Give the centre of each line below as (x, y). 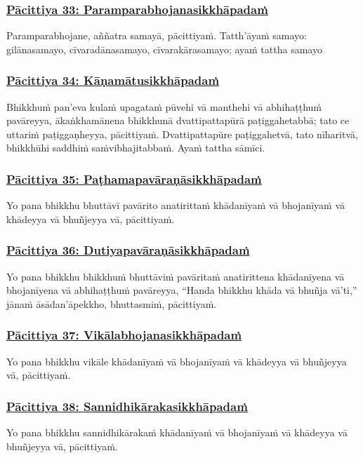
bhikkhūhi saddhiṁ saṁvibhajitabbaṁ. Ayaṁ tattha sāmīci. (136, 148)
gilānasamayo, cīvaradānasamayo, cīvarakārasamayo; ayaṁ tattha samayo (164, 49)
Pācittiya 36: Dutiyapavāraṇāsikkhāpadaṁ (128, 250)
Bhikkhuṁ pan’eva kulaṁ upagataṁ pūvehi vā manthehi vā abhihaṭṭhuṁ (164, 106)
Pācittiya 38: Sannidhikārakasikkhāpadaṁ (127, 406)
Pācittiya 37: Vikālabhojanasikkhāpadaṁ (124, 335)
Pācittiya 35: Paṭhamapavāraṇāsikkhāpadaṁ (134, 179)
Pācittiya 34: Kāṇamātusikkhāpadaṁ (113, 80)
